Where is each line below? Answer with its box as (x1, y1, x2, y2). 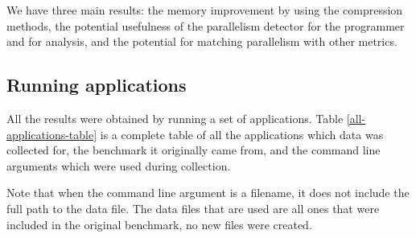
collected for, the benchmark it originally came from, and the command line (6, 142, 381, 158)
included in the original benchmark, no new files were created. (6, 215, 312, 232)
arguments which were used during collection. (6, 157, 231, 174)
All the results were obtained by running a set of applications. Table (6, 109, 344, 126)
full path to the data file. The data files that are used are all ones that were (6, 199, 380, 216)
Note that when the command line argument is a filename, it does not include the (6, 184, 410, 201)
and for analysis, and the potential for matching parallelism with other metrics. (6, 33, 397, 50)
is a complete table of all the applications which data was (100, 125, 384, 142)
